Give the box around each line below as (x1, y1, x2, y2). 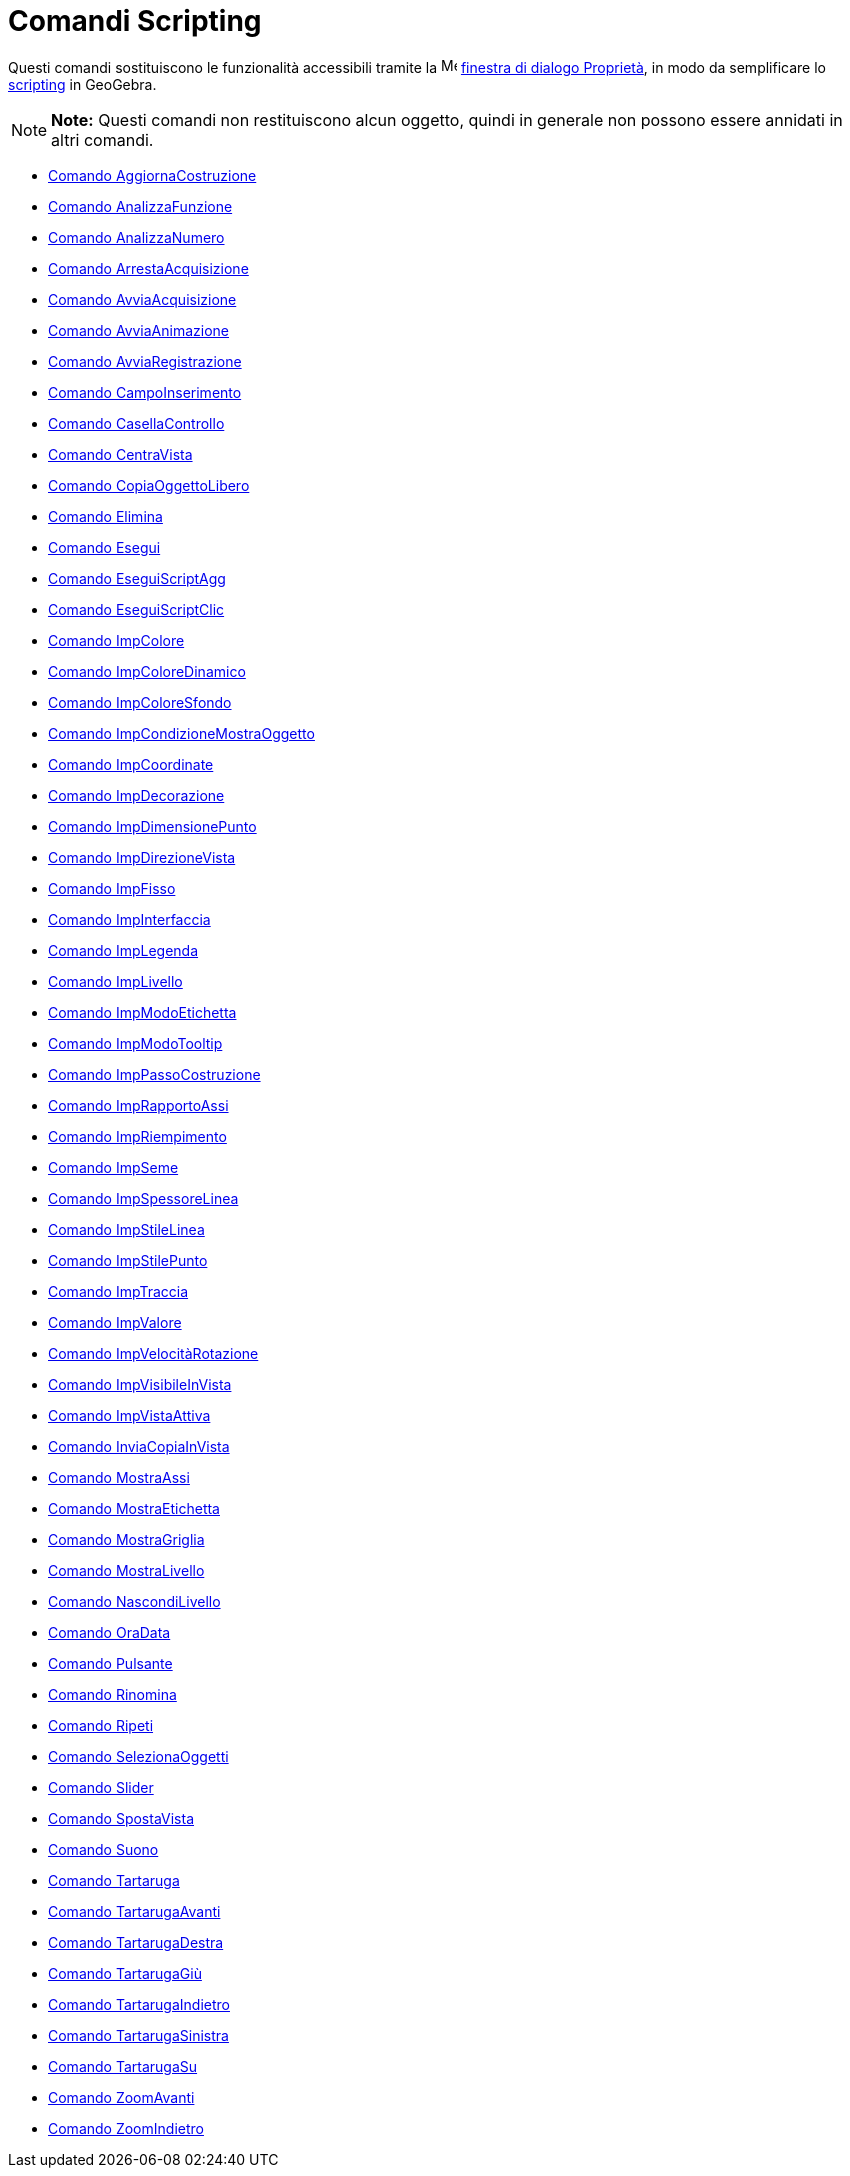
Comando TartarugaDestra (48, 1933, 224, 1951)
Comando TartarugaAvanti (48, 1902, 221, 1920)
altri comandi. (51, 129, 154, 150)
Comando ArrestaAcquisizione (48, 259, 249, 277)
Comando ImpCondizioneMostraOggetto (48, 724, 315, 742)
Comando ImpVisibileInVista (48, 1375, 232, 1393)
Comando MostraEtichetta (48, 1499, 220, 1517)
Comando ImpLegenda (48, 941, 199, 959)
